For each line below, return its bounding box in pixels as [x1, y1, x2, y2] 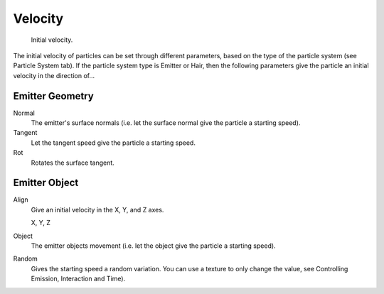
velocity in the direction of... [13, 71, 95, 80]
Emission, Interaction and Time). [31, 274, 126, 283]
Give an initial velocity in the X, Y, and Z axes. [31, 205, 164, 214]
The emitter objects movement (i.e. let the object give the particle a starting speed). [31, 241, 277, 250]
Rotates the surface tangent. [31, 158, 115, 167]
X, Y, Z [31, 219, 51, 227]
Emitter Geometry [13, 89, 94, 102]
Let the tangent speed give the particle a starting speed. [31, 138, 196, 147]
